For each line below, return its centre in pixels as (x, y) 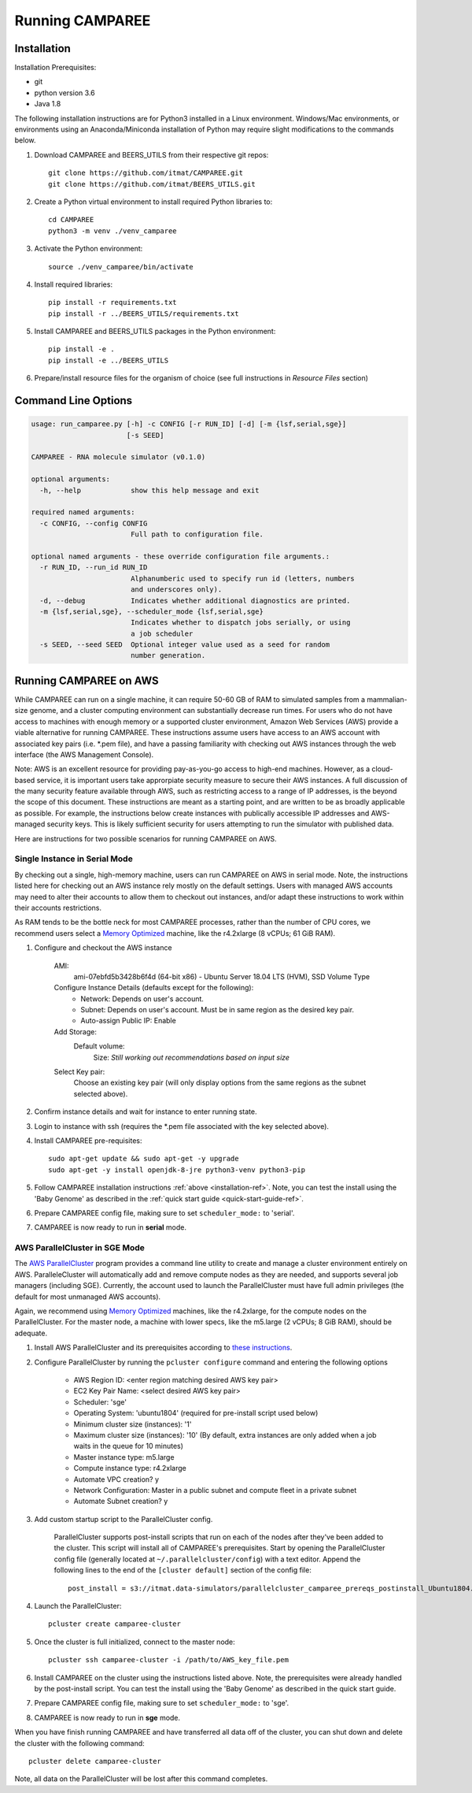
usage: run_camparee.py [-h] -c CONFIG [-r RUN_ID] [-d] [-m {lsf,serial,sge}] (189, 424)
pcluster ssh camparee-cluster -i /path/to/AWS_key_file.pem (168, 1660)
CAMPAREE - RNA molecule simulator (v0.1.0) (118, 457)
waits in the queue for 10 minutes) (129, 1446)
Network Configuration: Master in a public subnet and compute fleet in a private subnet (215, 1490)
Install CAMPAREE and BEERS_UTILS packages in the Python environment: (155, 332)
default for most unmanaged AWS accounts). (88, 1297)
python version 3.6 (65, 93)
